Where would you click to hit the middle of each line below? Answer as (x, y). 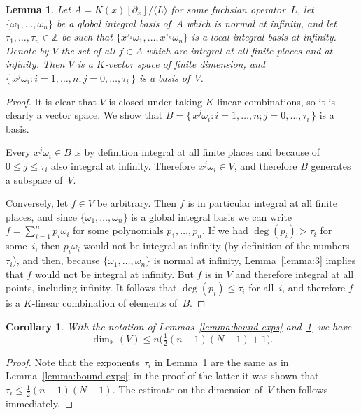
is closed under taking (156, 101)
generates (331, 165)
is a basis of (164, 77)
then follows (302, 389)
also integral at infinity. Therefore (123, 165)
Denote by (27, 50)
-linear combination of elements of (105, 303)
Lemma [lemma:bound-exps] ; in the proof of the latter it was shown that (162, 376)
